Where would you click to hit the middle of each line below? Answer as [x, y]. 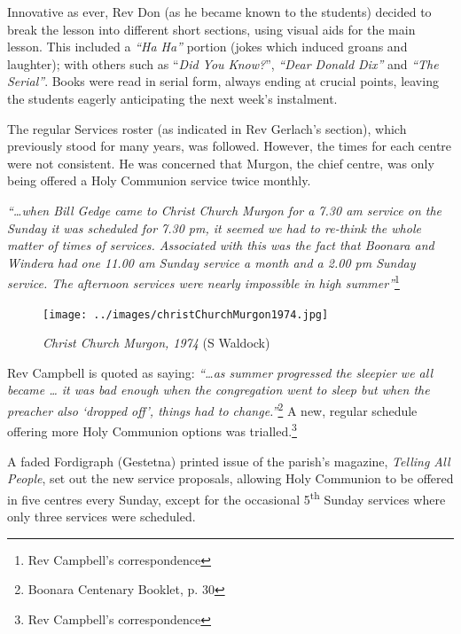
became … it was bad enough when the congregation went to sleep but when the [219, 390]
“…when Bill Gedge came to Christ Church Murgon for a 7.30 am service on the [225, 210]
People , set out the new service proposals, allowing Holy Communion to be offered [230, 478]
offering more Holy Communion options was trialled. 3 [152, 430]
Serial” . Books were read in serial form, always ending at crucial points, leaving [223, 81]
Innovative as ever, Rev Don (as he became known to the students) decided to [219, 12]
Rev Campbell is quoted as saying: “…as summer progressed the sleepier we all [220, 372]
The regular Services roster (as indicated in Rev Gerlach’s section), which [207, 128]
